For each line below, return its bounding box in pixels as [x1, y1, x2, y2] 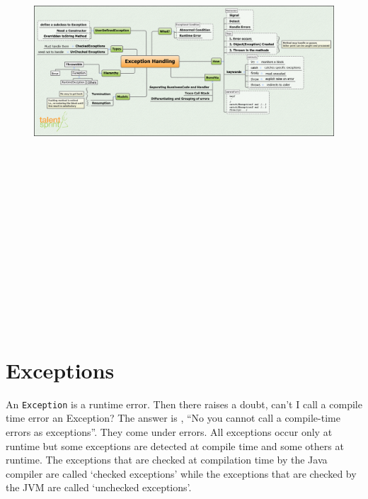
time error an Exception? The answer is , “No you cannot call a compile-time [6, 410, 340, 425]
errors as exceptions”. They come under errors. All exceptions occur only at [6, 425, 333, 439]
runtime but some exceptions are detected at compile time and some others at [6, 438, 344, 453]
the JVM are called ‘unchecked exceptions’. [6, 480, 192, 495]
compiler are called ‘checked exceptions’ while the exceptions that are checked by [6, 466, 357, 481]
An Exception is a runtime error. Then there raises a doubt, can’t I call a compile [6, 396, 362, 411]
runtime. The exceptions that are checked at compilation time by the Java [6, 452, 328, 467]
